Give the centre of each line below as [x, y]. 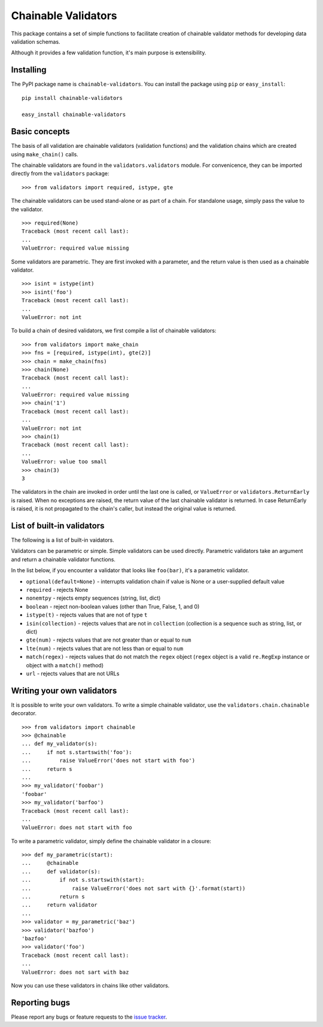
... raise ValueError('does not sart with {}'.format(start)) [134, 888]
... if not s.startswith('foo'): [77, 752]
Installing [29, 70]
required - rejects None [57, 590]
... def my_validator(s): [60, 744]
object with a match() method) [65, 665]
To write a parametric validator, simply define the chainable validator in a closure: [111, 841]
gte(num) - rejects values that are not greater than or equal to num [109, 640]
